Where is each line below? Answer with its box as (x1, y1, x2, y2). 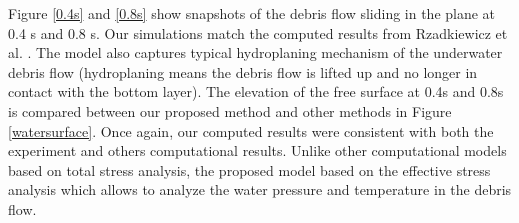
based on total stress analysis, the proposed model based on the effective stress (8, 159, 491, 180)
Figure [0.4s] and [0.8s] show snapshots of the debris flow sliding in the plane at (8, 3, 496, 23)
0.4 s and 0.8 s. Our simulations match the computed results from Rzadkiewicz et (8, 22, 508, 43)
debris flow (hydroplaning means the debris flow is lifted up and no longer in (8, 61, 478, 82)
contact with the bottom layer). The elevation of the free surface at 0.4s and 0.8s (8, 81, 504, 102)
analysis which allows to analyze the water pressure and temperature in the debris (8, 179, 512, 200)
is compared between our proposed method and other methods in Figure (8, 100, 452, 121)
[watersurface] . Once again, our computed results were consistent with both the (8, 120, 494, 141)
